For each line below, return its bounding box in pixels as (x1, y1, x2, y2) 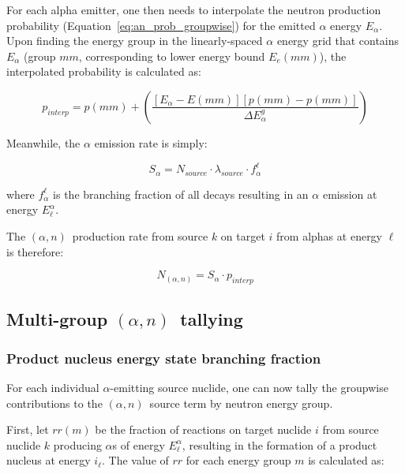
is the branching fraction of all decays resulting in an (53, 185, 309, 202)
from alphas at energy (276, 228, 383, 244)
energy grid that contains (276, 32, 399, 49)
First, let (6, 421, 49, 438)
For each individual (6, 379, 99, 396)
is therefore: (6, 243, 64, 259)
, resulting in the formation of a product (182, 436, 377, 453)
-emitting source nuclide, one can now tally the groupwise (110, 379, 388, 396)
